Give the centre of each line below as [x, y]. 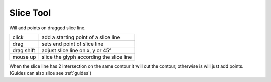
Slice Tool [30, 13]
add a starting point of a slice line [81, 37]
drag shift [24, 50]
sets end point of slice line [73, 44]
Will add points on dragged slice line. [47, 28]
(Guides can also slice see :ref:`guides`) [50, 73]
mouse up [24, 57]
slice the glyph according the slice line [87, 57]
